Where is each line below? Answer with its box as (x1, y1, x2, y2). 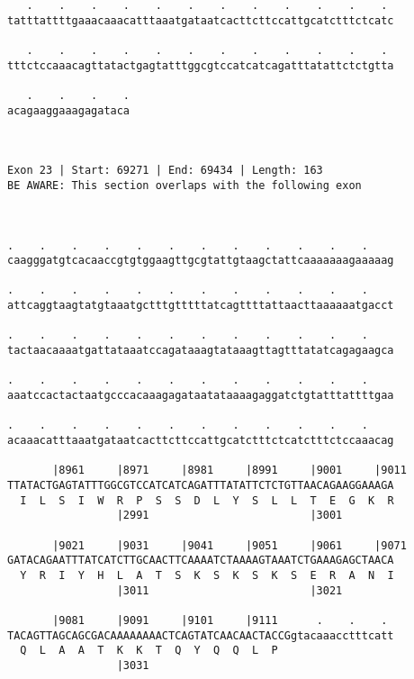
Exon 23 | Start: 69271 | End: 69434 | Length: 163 (7, 164, 323, 177)
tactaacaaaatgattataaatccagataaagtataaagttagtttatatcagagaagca (7, 344, 394, 358)
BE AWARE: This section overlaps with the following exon (7, 178, 362, 192)
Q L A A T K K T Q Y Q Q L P (20, 644, 278, 657)
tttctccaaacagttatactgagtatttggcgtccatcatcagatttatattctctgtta (7, 59, 394, 72)
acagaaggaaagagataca (7, 104, 130, 117)
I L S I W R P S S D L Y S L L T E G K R (20, 493, 394, 507)
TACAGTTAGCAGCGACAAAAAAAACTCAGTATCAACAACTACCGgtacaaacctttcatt (7, 629, 394, 642)
